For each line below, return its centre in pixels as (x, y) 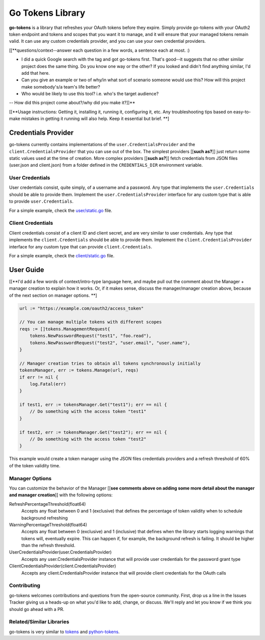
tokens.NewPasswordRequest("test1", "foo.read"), (91, 336)
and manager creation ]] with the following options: (61, 495)
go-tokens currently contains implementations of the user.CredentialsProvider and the (102, 145)
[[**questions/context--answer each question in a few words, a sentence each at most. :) (99, 50)
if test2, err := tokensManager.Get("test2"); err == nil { (93, 432)
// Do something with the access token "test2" (88, 439)
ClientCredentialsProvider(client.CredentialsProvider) (63, 566)
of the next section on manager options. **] (53, 295)
